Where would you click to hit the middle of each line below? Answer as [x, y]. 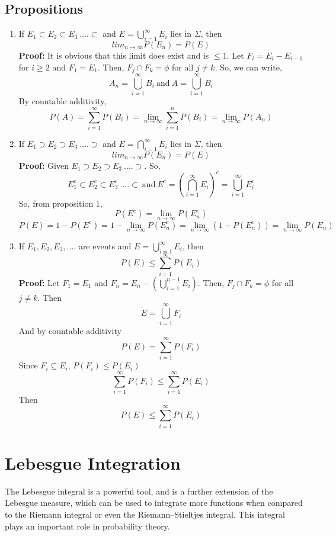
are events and [105, 245]
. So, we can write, [248, 67]
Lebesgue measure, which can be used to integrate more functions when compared [154, 503]
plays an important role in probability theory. [87, 526]
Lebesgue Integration [93, 462]
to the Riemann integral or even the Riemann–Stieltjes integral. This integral [145, 514]
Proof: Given [44, 165]
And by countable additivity [70, 331]
